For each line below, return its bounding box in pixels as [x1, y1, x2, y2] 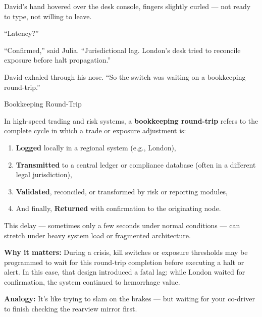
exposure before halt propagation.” [4, 55, 111, 65]
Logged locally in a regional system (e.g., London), [16, 142, 176, 152]
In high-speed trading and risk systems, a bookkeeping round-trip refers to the [4, 115, 258, 126]
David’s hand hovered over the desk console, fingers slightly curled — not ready [4, 1, 251, 11]
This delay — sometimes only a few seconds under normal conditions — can [4, 220, 240, 230]
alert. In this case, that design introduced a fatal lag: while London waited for [4, 267, 245, 277]
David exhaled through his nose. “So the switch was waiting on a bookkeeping [4, 71, 246, 82]
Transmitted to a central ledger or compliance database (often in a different [16, 159, 256, 170]
